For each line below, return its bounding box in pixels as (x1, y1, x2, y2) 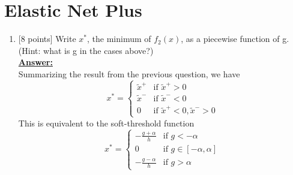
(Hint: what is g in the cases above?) (18, 44, 154, 56)
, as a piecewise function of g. (181, 32, 289, 45)
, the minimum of (87, 32, 151, 45)
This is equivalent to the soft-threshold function (18, 116, 195, 129)
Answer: (18, 56, 53, 68)
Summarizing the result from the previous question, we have (18, 67, 240, 80)
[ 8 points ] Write (18, 32, 76, 45)
